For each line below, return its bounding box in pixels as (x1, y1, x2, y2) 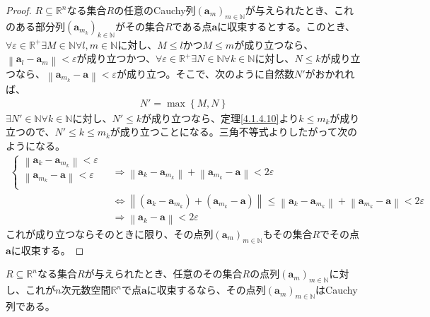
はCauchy (315, 282, 358, 297)
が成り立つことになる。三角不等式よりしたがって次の (110, 124, 357, 139)
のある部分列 (6, 18, 65, 33)
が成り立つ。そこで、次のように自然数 (117, 66, 294, 80)
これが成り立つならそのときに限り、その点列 (6, 226, 214, 241)
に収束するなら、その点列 (146, 282, 266, 297)
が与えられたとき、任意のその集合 (84, 266, 243, 281)
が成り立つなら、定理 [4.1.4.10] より (141, 110, 299, 125)
